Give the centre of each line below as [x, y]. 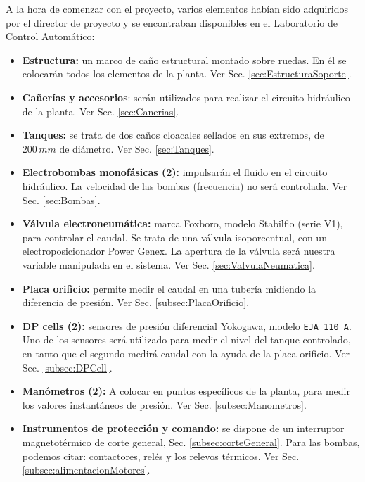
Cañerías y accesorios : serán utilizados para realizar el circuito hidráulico [186, 97]
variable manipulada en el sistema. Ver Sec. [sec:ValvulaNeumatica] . [168, 264]
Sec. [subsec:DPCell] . [67, 367]
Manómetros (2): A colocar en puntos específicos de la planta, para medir [186, 391]
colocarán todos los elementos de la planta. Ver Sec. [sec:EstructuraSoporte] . [187, 74]
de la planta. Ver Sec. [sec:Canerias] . [101, 111]
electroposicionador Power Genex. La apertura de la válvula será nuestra [179, 251]
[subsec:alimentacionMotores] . [86, 470]
